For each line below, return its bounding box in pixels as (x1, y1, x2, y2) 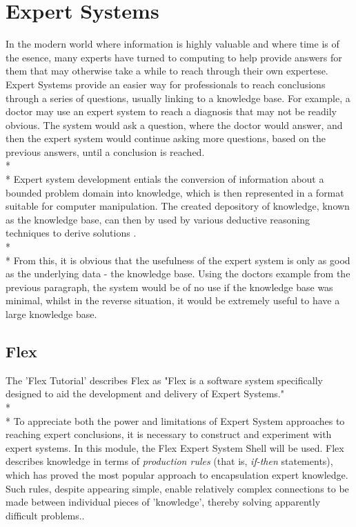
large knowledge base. (6, 307, 97, 321)
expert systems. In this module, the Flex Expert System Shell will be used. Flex (6, 440, 344, 455)
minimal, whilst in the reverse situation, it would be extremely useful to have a (6, 293, 340, 308)
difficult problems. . (6, 508, 85, 522)
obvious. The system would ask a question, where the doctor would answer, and (6, 117, 343, 132)
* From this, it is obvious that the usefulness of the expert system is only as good (6, 252, 350, 267)
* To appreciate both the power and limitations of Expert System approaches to (6, 413, 345, 428)
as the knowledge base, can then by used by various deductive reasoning (6, 212, 310, 226)
